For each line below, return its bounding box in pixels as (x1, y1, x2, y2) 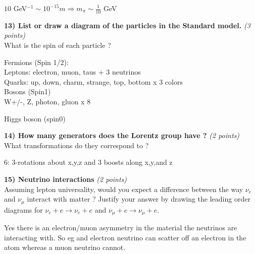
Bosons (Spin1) (4, 86, 51, 97)
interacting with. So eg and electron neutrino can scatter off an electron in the (4, 232, 246, 242)
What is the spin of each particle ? (4, 40, 111, 50)
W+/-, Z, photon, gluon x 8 (4, 96, 91, 106)
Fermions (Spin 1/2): (4, 56, 69, 67)
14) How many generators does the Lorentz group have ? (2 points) (4, 130, 240, 141)
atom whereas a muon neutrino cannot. (4, 242, 126, 252)
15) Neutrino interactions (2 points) (4, 173, 127, 184)
